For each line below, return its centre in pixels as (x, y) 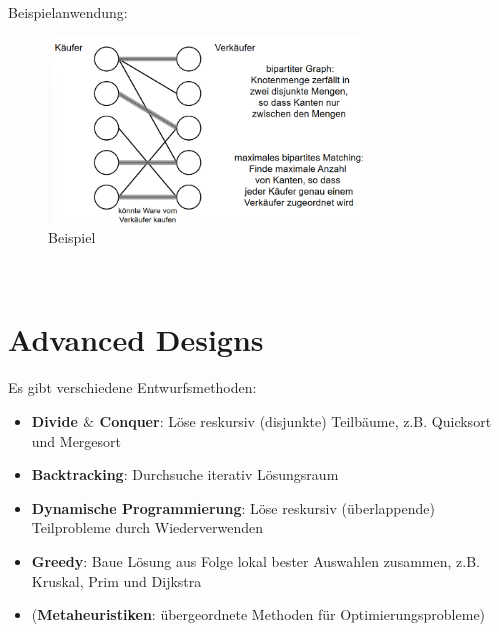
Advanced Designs (136, 339)
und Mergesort (76, 440)
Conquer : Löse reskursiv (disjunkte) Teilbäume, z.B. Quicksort (295, 420)
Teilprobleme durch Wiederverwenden (147, 527)
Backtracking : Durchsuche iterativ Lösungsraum (185, 474)
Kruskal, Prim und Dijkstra (116, 580)
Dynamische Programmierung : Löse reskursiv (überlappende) (233, 507)
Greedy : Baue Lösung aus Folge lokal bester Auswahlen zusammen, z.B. (255, 560)
